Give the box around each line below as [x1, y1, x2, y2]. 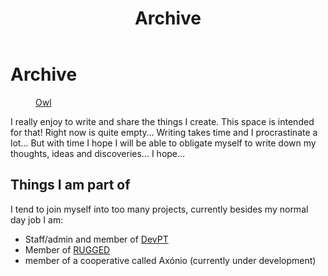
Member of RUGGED [24, 243, 111, 256]
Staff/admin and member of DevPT [24, 233, 169, 245]
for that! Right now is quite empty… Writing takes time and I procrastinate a [10, 126, 318, 138]
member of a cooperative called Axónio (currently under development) [24, 254, 317, 266]
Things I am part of [10, 177, 131, 194]
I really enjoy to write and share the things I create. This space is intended [10, 115, 315, 127]
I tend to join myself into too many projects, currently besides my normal [10, 203, 309, 215]
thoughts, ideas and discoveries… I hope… [10, 147, 186, 159]
